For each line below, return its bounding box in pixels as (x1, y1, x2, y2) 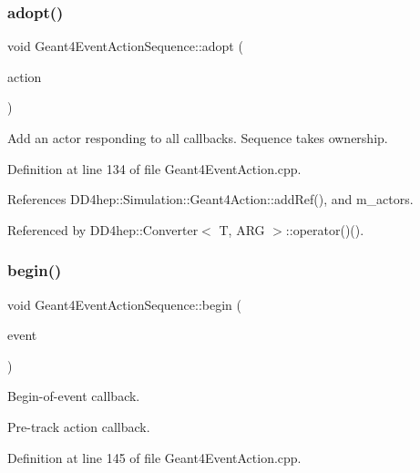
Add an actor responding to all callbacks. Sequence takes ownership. (7, 129, 388, 147)
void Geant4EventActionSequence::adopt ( (7, 36, 243, 56)
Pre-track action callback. (7, 416, 150, 436)
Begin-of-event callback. (7, 386, 140, 406)
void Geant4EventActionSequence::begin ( (7, 294, 241, 314)
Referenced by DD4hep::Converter (7, 220, 199, 239)
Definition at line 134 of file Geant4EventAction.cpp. (7, 159, 302, 178)
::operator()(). (285, 220, 364, 239)
